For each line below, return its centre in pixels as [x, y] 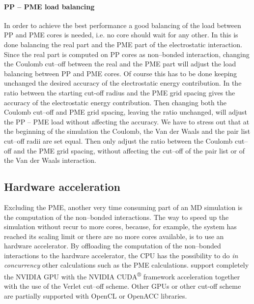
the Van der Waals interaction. [50, 160]
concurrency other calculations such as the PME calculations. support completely [127, 265]
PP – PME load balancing [49, 6]
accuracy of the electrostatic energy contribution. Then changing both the [115, 102]
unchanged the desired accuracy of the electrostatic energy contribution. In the [123, 83]
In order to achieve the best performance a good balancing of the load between [123, 25]
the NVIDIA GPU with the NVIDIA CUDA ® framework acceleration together [122, 276]
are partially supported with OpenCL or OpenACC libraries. [96, 295]
